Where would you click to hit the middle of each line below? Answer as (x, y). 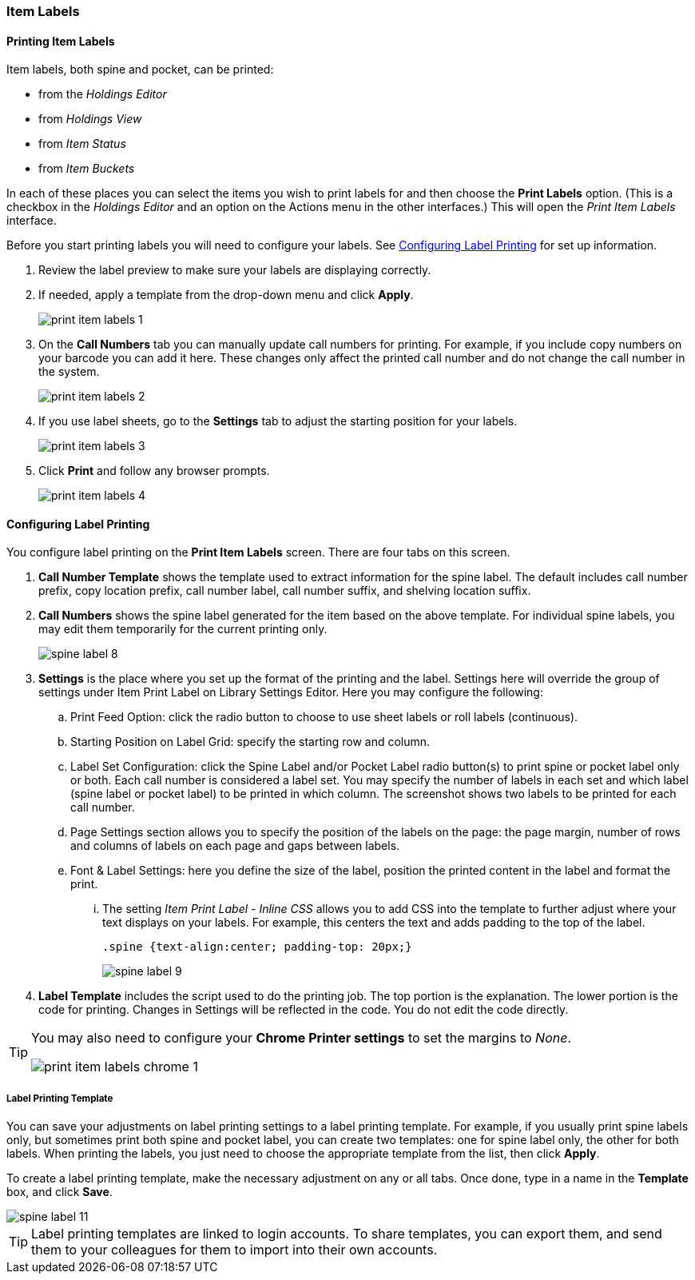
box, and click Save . (60, 1192)
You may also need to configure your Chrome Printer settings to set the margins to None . (302, 1038)
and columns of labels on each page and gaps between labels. (235, 846)
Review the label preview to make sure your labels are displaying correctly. (235, 270)
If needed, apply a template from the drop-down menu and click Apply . (226, 295)
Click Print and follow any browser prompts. (154, 471)
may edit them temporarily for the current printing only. (183, 629)
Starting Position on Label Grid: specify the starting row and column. (250, 742)
